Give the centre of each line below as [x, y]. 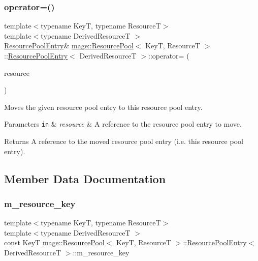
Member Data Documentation [85, 178]
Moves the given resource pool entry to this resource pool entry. [103, 107]
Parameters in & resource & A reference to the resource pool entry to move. [123, 124]
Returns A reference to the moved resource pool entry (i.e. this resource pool [124, 141]
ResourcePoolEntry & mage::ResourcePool [69, 46]
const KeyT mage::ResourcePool [54, 242]
